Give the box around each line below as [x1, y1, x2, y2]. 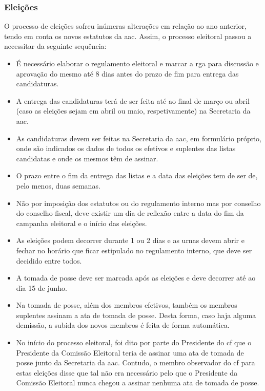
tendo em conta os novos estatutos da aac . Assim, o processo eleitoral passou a [4, 30, 252, 41]
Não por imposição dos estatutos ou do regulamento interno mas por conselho [16, 197, 261, 208]
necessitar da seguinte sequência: [4, 41, 107, 51]
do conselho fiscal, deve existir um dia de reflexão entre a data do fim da [16, 208, 244, 218]
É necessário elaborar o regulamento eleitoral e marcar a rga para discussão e [16, 58, 259, 68]
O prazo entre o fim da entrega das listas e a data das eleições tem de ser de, [16, 170, 258, 181]
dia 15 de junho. [16, 282, 67, 293]
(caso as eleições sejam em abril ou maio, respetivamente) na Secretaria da [16, 105, 251, 116]
